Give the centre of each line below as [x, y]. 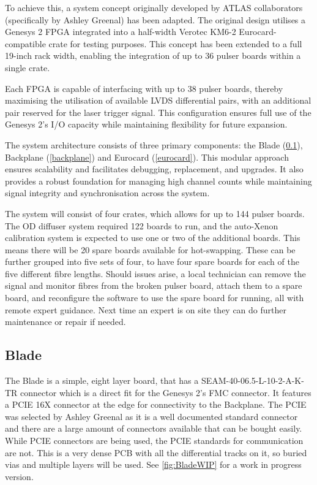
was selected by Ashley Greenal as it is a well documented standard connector [151, 416]
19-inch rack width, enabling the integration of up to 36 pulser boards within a [153, 55]
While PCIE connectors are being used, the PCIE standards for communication [154, 441]
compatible [25, 43]
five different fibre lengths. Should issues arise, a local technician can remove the [155, 273]
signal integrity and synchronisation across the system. [107, 193]
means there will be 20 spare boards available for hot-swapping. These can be [150, 249]
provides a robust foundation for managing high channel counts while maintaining [158, 181]
